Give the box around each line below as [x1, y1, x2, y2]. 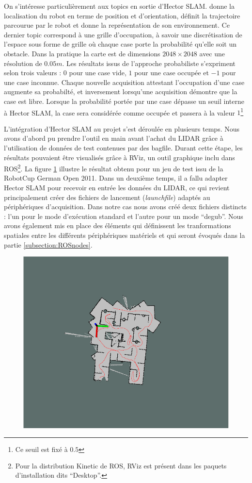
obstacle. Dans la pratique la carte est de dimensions [4, 48, 160, 58]
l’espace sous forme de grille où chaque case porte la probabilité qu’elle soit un [4, 39, 237, 49]
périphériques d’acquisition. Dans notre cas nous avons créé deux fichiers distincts [4, 201, 247, 212]
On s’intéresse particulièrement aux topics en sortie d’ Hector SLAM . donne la [4, 1, 235, 11]
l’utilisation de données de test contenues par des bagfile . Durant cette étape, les [4, 142, 243, 152]
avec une [199, 48, 225, 58]
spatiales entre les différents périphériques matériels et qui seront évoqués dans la [4, 230, 245, 240]
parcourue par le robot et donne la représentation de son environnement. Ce [4, 20, 230, 30]
